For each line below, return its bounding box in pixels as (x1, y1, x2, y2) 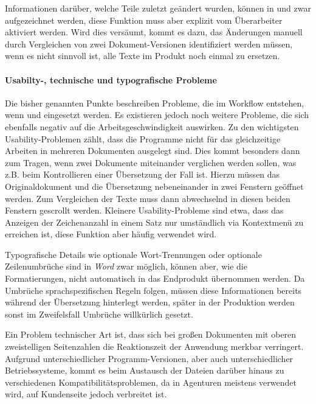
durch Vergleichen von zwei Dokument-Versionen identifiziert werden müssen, (5, 37, 293, 50)
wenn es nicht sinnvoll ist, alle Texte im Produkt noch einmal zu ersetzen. (5, 49, 280, 62)
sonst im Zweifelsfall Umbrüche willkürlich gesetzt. (5, 307, 193, 320)
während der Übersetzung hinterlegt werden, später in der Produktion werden (5, 296, 295, 308)
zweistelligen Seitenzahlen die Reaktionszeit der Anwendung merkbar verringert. (5, 340, 304, 353)
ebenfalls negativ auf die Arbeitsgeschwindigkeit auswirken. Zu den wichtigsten (5, 120, 299, 133)
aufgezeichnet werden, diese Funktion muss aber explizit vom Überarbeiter (5, 13, 283, 26)
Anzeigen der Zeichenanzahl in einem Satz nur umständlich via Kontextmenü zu (5, 215, 304, 228)
